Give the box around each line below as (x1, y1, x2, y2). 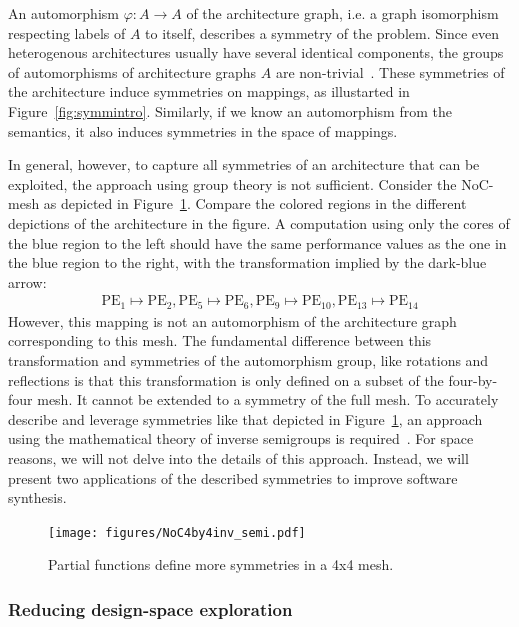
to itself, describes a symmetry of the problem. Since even (145, 22, 499, 43)
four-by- (448, 369, 498, 390)
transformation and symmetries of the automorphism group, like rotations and (8, 349, 489, 370)
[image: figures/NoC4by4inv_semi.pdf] (48, 525, 306, 540)
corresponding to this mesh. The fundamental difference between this (8, 330, 432, 351)
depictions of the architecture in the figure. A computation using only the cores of (8, 212, 510, 233)
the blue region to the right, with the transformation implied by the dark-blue (8, 252, 487, 273)
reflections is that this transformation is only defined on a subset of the (8, 369, 444, 390)
